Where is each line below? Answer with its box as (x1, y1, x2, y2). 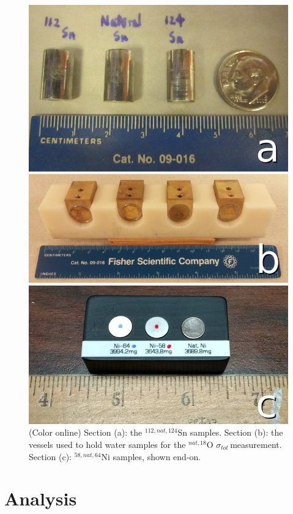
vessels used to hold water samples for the (29, 438, 186, 450)
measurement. (230, 438, 282, 450)
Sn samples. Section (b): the (177, 426, 283, 439)
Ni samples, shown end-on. (101, 450, 201, 463)
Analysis (4, 486, 77, 511)
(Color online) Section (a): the (29, 426, 143, 439)
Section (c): (29, 450, 72, 463)
